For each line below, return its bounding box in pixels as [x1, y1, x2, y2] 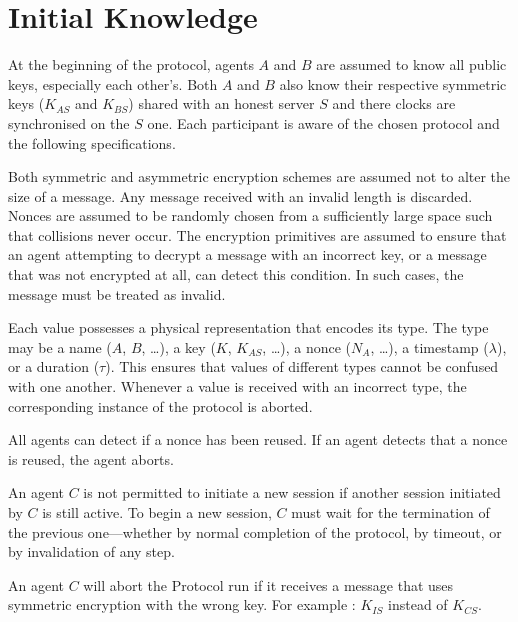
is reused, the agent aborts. [8, 448, 174, 469]
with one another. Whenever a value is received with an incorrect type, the [8, 376, 467, 397]
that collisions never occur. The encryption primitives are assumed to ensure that [8, 224, 507, 245]
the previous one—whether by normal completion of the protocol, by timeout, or [8, 521, 502, 542]
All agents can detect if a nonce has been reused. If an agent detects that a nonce [8, 429, 508, 450]
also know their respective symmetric [279, 73, 507, 94]
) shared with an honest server [128, 93, 315, 114]
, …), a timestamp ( [370, 336, 489, 357]
